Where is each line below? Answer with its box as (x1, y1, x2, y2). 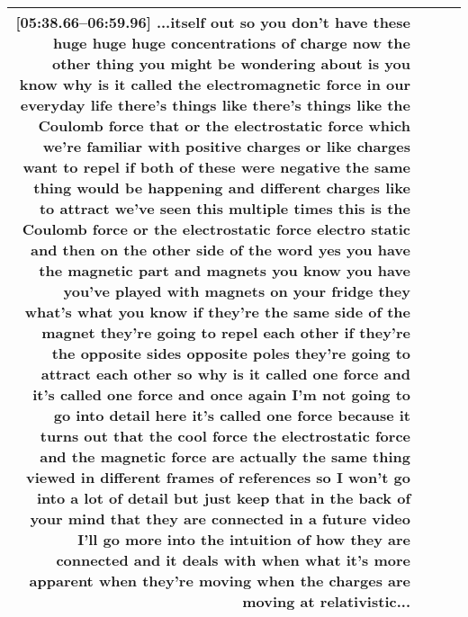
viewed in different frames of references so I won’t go (25, 467, 410, 487)
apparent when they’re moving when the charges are (29, 570, 410, 591)
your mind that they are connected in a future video (30, 508, 410, 529)
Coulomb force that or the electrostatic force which (38, 115, 410, 136)
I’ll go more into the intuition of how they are (77, 529, 410, 550)
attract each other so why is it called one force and (40, 363, 410, 384)
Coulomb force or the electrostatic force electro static (22, 219, 410, 239)
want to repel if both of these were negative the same (22, 156, 410, 177)
